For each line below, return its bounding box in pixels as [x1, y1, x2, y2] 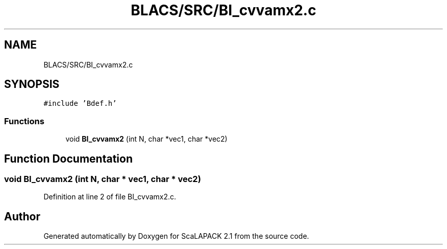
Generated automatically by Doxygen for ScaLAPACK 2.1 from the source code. [43, 232, 309, 241]
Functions [4, 116, 44, 126]
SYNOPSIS [4, 78, 60, 91]
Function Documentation [4, 152, 133, 165]
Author [4, 210, 40, 223]
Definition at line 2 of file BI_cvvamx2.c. [43, 192, 177, 201]
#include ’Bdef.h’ [43, 99, 117, 108]
